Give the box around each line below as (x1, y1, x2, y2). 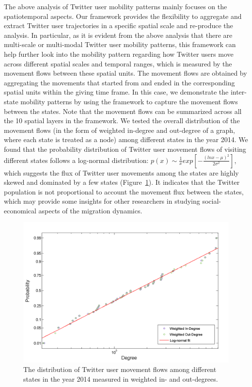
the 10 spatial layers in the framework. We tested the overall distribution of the (4, 115, 240, 126)
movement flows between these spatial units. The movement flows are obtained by (4, 68, 247, 78)
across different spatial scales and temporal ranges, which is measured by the (4, 58, 232, 68)
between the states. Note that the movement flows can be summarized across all (4, 106, 242, 116)
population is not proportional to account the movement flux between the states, (4, 186, 244, 196)
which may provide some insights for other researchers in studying (4, 196, 200, 206)
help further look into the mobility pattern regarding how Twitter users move (4, 48, 234, 59)
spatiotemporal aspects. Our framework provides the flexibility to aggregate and (4, 11, 242, 21)
